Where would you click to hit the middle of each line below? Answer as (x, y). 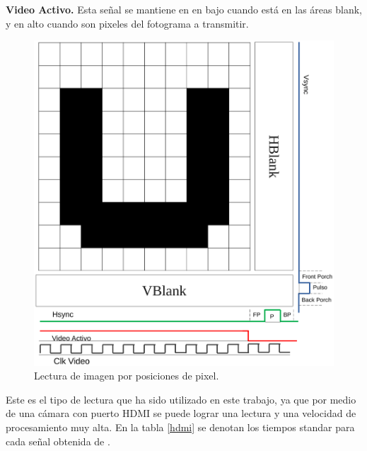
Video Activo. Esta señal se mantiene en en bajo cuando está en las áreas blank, (184, 9)
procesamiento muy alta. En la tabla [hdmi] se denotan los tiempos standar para (180, 427)
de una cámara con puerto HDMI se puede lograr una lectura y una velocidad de (181, 413)
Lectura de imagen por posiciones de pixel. (127, 376)
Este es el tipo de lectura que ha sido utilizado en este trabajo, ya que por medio (181, 399)
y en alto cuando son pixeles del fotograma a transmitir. (127, 23)
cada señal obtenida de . (58, 441)
